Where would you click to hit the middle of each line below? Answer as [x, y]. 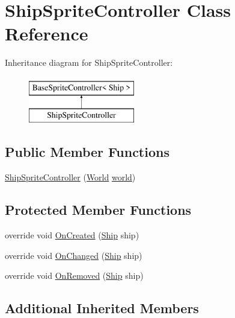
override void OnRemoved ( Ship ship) [74, 275]
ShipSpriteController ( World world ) [70, 177]
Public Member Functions [87, 152]
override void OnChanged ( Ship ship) [74, 255]
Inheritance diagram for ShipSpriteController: [89, 62]
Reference [47, 33]
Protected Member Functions [98, 210]
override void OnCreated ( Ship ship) [72, 235]
